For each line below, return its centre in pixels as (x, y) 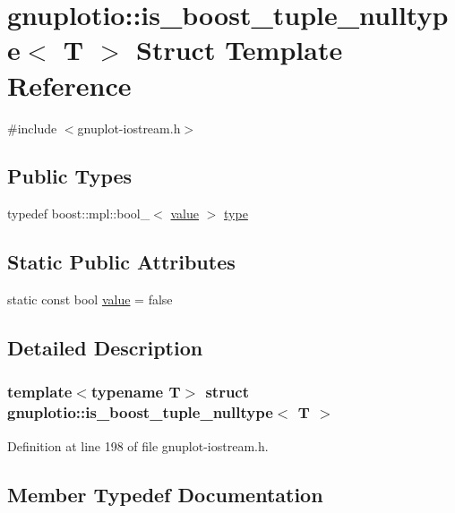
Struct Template (240, 50)
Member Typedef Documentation (165, 494)
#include (32, 128)
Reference (69, 85)
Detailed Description (105, 348)
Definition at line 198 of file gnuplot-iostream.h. (138, 445)
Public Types (70, 176)
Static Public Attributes (121, 262)
